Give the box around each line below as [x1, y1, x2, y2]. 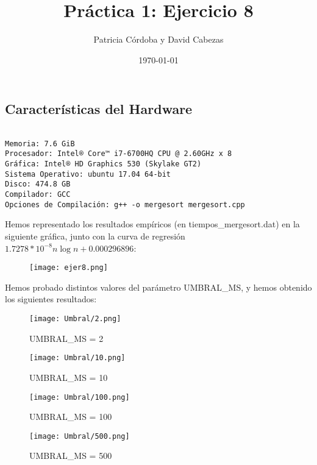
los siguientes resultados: [5, 293, 97, 305]
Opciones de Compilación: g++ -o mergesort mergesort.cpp [5, 200, 245, 209]
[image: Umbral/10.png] [29, 353, 126, 363]
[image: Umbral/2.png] [29, 314, 121, 323]
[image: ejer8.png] [29, 263, 108, 272]
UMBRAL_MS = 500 [29, 449, 112, 462]
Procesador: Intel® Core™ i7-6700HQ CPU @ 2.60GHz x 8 [5, 149, 232, 158]
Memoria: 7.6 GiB [5, 139, 75, 148]
